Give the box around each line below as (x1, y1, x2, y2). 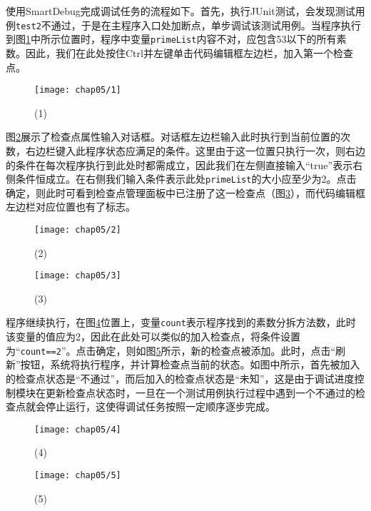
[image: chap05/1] (34, 85, 121, 96)
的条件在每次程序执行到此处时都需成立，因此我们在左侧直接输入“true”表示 (6, 157, 353, 172)
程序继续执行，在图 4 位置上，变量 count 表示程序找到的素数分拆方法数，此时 (6, 315, 356, 330)
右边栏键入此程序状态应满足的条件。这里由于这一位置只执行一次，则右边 (25, 143, 365, 158)
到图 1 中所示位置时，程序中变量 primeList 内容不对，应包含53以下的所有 (6, 31, 337, 46)
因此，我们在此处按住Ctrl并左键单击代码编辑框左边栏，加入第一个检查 (25, 45, 353, 60)
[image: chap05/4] (34, 424, 121, 435)
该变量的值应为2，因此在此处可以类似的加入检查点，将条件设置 (6, 329, 300, 344)
